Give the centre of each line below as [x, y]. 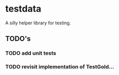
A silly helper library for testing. [38, 23]
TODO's [18, 39]
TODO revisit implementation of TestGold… [60, 67]
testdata [23, 9]
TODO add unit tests [31, 53]
